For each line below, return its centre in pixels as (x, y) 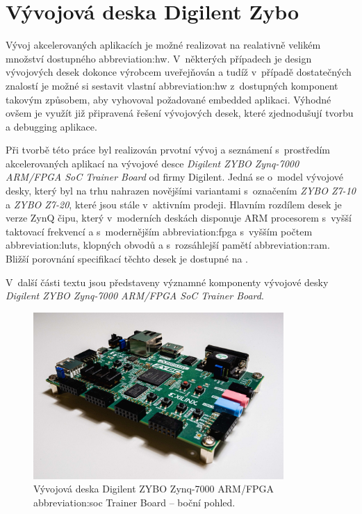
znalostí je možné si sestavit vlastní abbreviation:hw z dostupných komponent (172, 85)
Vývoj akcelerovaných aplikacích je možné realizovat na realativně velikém (163, 45)
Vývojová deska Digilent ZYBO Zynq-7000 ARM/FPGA (154, 489)
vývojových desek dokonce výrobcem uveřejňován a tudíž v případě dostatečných (179, 72)
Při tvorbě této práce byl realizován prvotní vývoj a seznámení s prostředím (168, 150)
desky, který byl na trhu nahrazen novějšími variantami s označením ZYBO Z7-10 (181, 191)
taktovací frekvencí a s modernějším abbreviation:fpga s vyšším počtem (159, 231)
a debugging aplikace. (51, 126)
